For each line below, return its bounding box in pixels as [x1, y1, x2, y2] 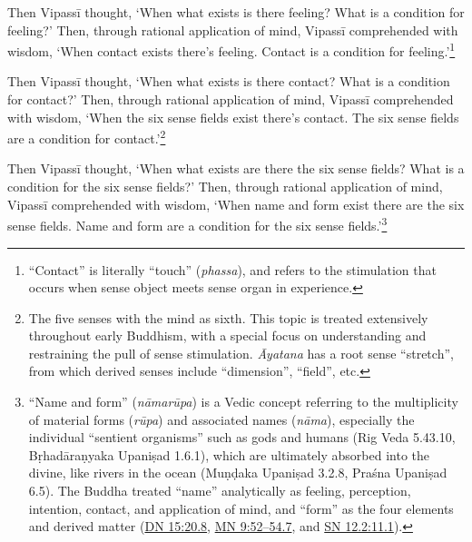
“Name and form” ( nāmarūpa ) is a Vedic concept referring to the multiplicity [28, 392, 458, 411]
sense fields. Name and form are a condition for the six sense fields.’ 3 [7, 213, 388, 234]
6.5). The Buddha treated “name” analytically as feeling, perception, [28, 481, 411, 500]
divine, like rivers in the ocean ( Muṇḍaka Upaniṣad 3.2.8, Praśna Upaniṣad [28, 463, 447, 482]
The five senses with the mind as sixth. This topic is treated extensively [28, 308, 428, 327]
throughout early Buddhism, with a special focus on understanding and [28, 326, 427, 345]
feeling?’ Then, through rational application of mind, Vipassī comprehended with [7, 20, 458, 39]
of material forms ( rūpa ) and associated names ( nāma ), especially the [28, 409, 415, 429]
